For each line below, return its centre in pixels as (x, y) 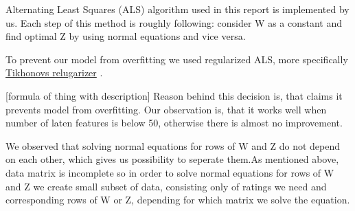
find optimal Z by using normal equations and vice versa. (126, 36)
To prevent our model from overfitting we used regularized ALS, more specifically (177, 59)
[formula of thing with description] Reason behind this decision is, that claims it (174, 95)
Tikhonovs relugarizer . (54, 73)
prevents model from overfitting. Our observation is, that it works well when (166, 109)
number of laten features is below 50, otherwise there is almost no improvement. (174, 123)
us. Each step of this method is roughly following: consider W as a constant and (174, 22)
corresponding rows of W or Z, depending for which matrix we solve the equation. (178, 200)
